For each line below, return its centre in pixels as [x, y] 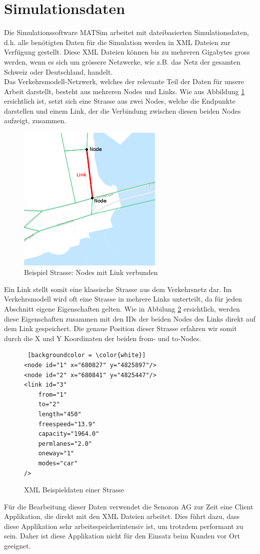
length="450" [60, 414]
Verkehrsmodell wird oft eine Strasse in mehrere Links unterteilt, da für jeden [123, 299]
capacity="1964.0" [69, 434]
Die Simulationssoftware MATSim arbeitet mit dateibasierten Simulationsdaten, [126, 32]
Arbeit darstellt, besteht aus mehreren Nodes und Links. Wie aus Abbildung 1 [124, 91]
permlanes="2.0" [65, 444]
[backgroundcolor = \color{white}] [87, 355]
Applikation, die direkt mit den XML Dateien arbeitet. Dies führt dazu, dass [122, 516]
